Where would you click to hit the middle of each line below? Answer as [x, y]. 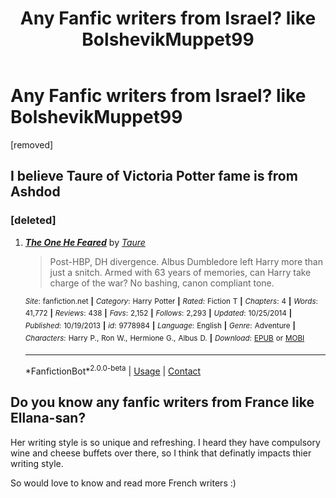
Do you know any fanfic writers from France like [162, 402]
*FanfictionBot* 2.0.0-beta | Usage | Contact [113, 370]
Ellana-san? [48, 418]
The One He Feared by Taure [85, 242]
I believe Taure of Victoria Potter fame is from [154, 176]
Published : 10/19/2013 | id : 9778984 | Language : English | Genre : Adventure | [160, 325]
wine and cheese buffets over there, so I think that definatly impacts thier [161, 453]
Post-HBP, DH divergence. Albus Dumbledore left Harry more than [186, 261]
